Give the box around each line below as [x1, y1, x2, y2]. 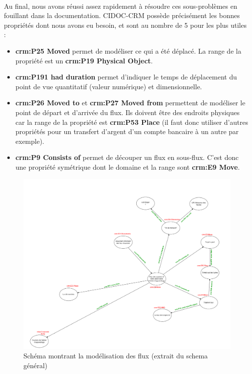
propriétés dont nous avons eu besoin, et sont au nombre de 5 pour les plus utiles [4, 20, 247, 30]
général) [23, 360, 48, 370]
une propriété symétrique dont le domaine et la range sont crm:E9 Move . [15, 161, 240, 172]
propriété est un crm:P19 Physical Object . [15, 55, 153, 65]
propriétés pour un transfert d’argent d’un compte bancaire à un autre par [15, 126, 239, 137]
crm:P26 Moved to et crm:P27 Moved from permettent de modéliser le [15, 98, 246, 108]
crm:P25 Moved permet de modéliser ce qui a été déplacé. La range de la [15, 45, 241, 56]
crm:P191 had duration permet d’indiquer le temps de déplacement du [15, 72, 237, 82]
